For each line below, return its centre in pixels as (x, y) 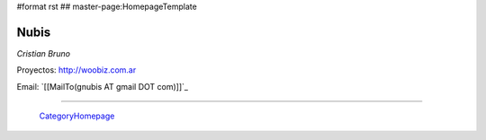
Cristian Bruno (44, 53)
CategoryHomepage (77, 116)
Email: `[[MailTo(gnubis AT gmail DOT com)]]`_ (103, 86)
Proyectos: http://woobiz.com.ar (76, 70)
